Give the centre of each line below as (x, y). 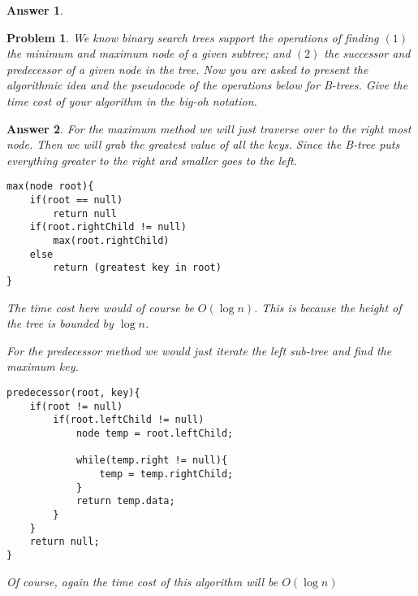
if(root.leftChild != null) (129, 420)
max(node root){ (50, 187)
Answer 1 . (35, 10)
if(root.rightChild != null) (108, 227)
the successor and (367, 53)
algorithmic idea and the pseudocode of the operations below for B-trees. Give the (207, 85)
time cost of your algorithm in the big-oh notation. (132, 100)
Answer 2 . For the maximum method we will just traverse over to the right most (209, 128)
